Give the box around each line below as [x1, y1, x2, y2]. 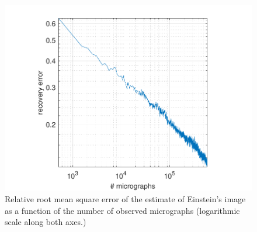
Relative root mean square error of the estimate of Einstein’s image [5, 192, 246, 205]
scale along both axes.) [5, 216, 86, 228]
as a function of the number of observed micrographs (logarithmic [5, 204, 240, 216]
